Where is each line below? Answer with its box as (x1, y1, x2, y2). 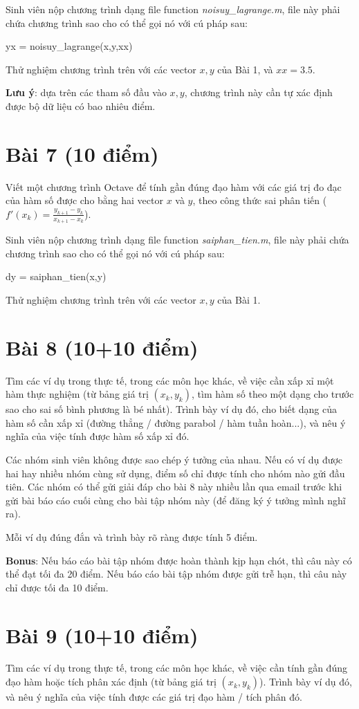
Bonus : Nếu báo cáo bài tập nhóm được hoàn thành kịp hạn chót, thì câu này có (6, 553, 352, 567)
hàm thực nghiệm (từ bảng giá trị (6, 387, 149, 401)
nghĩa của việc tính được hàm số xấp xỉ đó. (6, 429, 190, 443)
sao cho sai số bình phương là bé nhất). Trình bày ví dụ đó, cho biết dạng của (6, 402, 338, 416)
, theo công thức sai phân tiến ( (192, 193, 327, 208)
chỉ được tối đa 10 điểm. (6, 580, 109, 594)
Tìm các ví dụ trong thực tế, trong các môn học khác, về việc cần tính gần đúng (6, 661, 347, 675)
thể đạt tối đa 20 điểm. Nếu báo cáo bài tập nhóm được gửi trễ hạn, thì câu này (6, 567, 347, 581)
